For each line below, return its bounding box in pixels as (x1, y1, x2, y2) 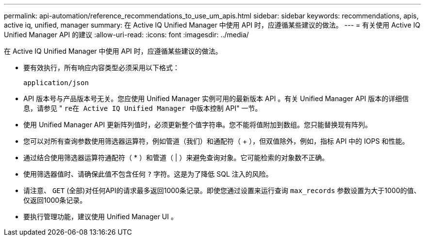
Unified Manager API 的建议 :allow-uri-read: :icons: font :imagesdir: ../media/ (4, 30, 249, 39)
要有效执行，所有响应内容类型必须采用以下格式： (23, 63, 180, 72)
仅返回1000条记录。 (23, 196, 87, 204)
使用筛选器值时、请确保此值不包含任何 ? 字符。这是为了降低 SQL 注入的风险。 (23, 170, 273, 178)
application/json (23, 79, 89, 87)
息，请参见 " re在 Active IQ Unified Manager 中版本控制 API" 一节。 (23, 104, 262, 112)
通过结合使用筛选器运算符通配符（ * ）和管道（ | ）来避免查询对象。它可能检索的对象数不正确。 (23, 153, 329, 162)
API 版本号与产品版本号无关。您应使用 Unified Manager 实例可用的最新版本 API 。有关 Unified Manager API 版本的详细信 (23, 94, 409, 103)
